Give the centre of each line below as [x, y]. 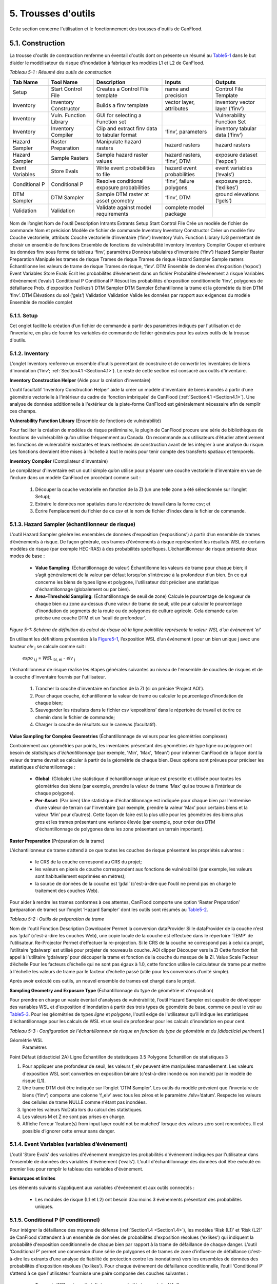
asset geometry [115, 200]
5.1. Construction [37, 43]
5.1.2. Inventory [29, 353]
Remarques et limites [33, 1178]
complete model [185, 207]
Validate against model [124, 207]
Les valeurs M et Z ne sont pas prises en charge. [74, 1117]
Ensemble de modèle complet [41, 302]
